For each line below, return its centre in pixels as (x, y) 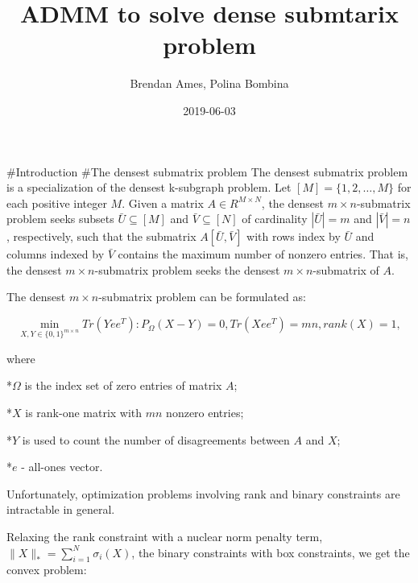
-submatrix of (346, 269)
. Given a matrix (163, 203)
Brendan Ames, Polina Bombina (209, 83)
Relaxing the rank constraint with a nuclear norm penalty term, (165, 536)
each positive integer (57, 203)
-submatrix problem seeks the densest (187, 269)
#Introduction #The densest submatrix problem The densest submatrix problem (207, 171)
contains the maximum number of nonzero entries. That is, (263, 254)
